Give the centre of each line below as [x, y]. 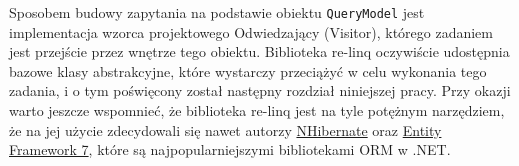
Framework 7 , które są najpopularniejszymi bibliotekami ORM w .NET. [230, 149]
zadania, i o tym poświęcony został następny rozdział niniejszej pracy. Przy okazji [260, 90]
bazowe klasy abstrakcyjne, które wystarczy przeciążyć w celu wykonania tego [248, 70]
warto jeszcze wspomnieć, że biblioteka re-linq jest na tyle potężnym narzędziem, [257, 110]
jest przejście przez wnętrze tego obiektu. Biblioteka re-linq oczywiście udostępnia [259, 51]
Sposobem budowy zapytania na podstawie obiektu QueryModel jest [217, 12]
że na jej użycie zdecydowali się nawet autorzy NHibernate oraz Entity [225, 129]
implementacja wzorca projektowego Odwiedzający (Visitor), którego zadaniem [251, 31]
